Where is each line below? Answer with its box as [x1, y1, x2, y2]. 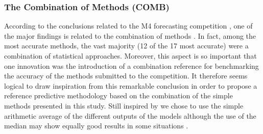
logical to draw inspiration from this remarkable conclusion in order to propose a [4, 80, 257, 91]
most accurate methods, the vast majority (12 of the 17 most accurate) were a [4, 40, 249, 51]
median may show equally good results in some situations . [4, 120, 188, 131]
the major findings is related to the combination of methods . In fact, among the [4, 30, 256, 41]
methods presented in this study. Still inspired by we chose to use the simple [4, 100, 244, 111]
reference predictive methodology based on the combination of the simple [4, 90, 233, 101]
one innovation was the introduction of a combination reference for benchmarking [4, 60, 259, 71]
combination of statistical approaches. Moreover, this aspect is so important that [4, 50, 257, 61]
